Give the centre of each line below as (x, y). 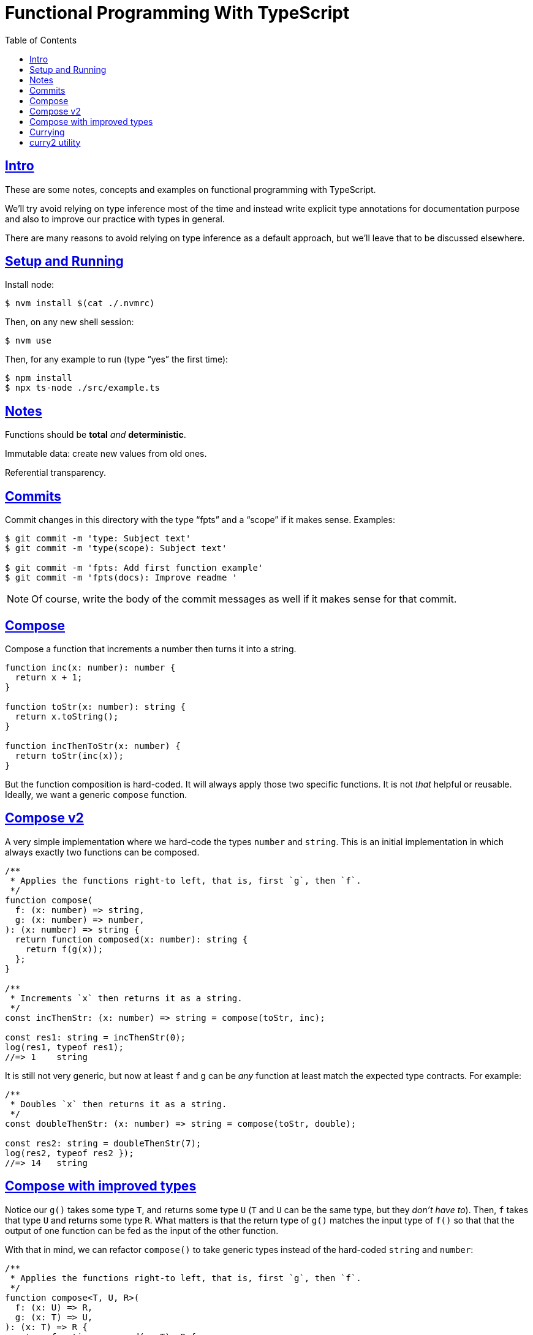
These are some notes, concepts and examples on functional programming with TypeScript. (191, 189)
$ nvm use (28, 341)
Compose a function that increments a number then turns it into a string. (151, 649)
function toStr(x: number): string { (96, 706)
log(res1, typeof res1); (64, 1047)
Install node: (30, 285)
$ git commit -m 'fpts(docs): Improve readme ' (121, 578)
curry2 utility (55, 142)
